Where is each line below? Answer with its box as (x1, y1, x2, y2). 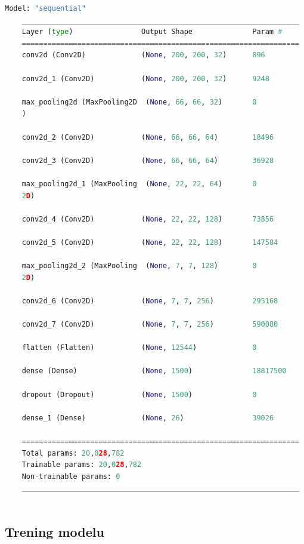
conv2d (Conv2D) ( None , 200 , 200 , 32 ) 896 (21, 51, 265, 60)
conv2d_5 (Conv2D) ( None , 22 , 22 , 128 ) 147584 (21, 238, 278, 247)
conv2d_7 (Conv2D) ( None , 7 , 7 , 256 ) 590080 (21, 320, 278, 329)
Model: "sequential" (5, 4, 86, 13)
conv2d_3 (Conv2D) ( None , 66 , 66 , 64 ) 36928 (21, 156, 274, 165)
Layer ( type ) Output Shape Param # (21, 27, 283, 36)
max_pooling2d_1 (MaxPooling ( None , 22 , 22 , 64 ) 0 (21, 179, 257, 188)
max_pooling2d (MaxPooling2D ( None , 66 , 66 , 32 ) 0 (21, 97, 257, 106)
